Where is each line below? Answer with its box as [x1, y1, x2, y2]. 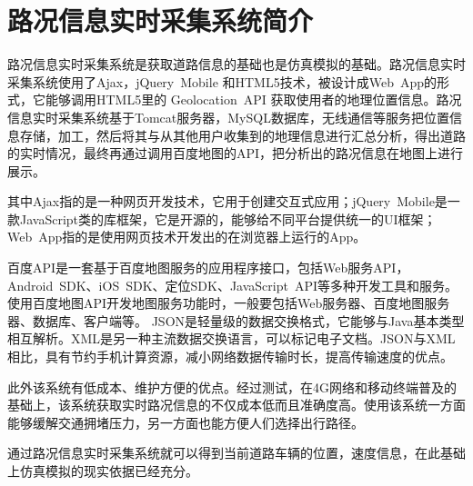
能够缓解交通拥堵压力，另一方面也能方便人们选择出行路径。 [7, 412, 364, 431]
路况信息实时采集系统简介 [7, 2, 314, 39]
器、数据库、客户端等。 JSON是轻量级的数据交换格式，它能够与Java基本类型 [7, 311, 465, 330]
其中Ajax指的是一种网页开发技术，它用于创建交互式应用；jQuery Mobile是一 [7, 192, 460, 211]
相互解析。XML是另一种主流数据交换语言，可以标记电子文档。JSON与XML [7, 329, 456, 348]
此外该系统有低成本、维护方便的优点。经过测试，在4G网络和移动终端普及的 [7, 377, 457, 396]
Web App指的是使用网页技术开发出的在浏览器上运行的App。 [7, 227, 367, 246]
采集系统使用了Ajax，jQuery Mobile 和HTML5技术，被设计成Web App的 [7, 72, 438, 91]
